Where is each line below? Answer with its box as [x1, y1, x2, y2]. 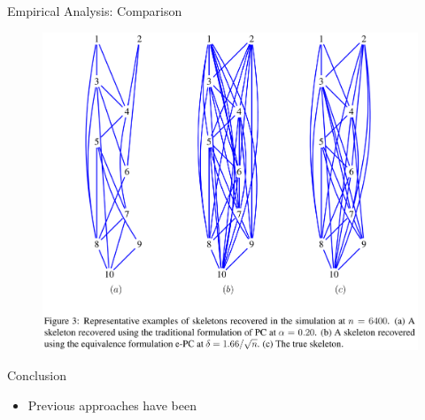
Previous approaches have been [27, 395, 197, 414]
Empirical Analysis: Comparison [7, 2, 182, 19]
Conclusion [7, 365, 66, 384]
